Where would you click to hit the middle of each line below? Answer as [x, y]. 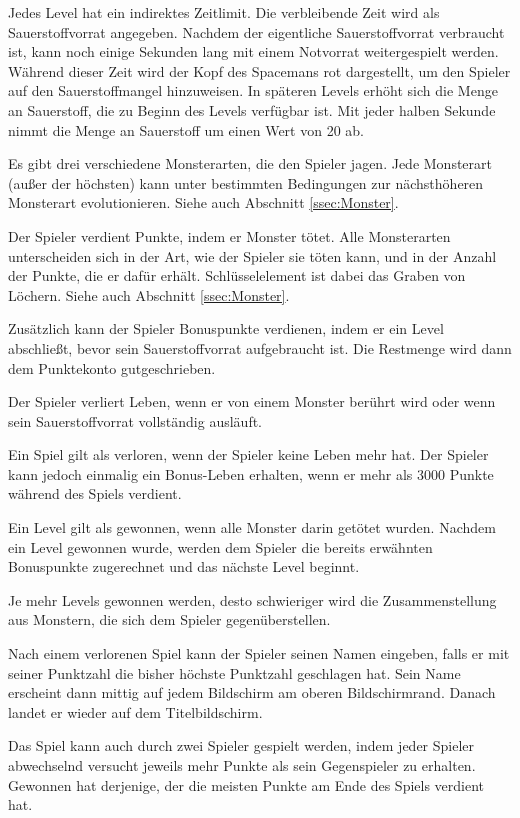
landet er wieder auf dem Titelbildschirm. [135, 711]
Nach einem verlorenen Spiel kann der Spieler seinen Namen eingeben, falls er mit [259, 653]
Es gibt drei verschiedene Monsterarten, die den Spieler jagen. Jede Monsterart [250, 163]
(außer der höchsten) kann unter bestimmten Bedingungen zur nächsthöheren [246, 182]
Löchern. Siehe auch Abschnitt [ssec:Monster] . [149, 294]
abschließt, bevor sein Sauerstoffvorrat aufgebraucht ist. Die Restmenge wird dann [260, 347]
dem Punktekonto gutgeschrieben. [112, 367]
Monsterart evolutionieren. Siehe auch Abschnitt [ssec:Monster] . [203, 202]
